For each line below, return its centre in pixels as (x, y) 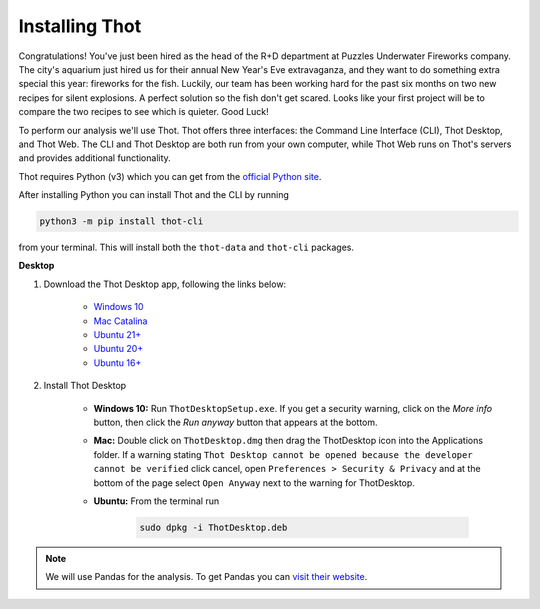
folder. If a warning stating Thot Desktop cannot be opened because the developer (283, 454)
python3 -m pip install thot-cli (121, 221)
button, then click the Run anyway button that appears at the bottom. (236, 422)
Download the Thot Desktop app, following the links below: (165, 284)
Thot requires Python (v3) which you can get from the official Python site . (170, 176)
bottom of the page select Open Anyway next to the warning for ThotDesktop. (254, 482)
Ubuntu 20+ (118, 349)
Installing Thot (80, 26)
